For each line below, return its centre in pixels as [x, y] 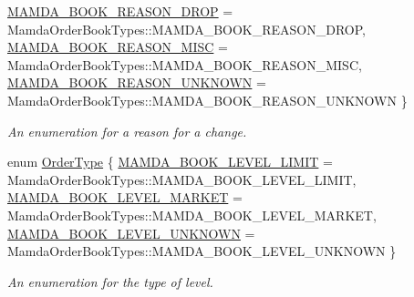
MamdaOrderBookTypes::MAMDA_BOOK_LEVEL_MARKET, [192, 215]
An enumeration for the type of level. [110, 281]
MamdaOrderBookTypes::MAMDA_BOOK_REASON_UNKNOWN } [207, 100]
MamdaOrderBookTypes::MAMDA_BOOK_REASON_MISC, [185, 64]
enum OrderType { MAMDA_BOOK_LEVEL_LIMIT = [170, 162]
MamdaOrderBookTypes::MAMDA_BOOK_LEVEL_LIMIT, [182, 179]
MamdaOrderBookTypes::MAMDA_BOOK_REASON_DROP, [186, 29]
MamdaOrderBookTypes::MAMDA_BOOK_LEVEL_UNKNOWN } [202, 251]
